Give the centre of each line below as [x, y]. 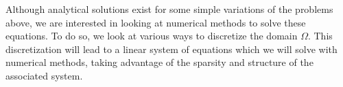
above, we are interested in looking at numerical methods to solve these [156, 22]
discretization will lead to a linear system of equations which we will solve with [171, 49]
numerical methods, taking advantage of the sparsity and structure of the [159, 62]
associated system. [44, 75]
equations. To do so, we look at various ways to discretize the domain [152, 36]
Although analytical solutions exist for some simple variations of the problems [169, 9]
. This [320, 36]
